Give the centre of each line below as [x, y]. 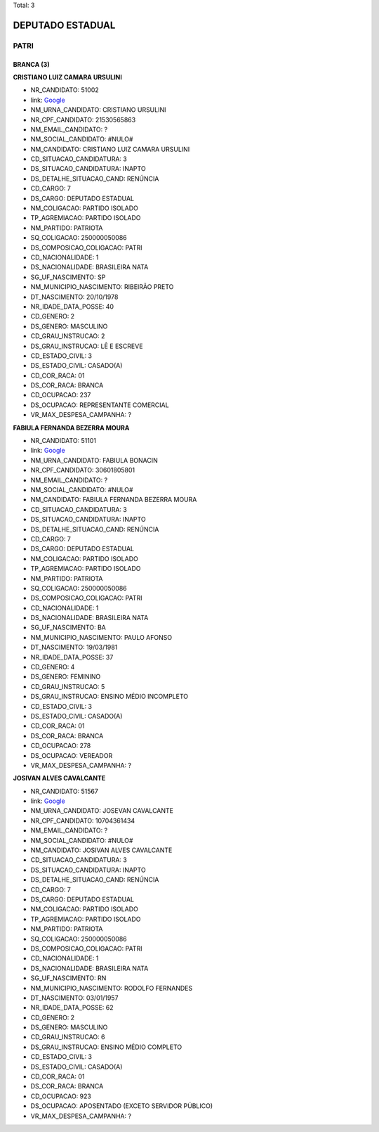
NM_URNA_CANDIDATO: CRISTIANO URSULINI [98, 110]
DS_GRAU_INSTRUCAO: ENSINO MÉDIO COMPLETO [106, 1047]
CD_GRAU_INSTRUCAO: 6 [68, 1037]
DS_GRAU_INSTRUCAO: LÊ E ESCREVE [87, 346]
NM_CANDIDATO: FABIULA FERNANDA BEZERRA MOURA [114, 500]
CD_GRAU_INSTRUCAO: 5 [68, 686]
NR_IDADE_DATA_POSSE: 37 [72, 657]
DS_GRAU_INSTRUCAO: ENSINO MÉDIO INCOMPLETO [109, 697]
